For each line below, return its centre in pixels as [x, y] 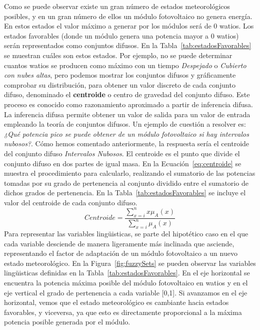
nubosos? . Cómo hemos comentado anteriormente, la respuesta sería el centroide [127, 143]
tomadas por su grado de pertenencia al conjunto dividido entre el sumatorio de [126, 183]
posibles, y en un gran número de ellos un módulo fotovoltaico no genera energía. [128, 16]
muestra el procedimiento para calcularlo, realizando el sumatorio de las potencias [130, 173]
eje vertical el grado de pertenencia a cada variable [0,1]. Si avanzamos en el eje [126, 292]
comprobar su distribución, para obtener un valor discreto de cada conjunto [120, 84]
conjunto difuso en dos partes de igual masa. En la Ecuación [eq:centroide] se [123, 163]
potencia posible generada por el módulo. [67, 322]
